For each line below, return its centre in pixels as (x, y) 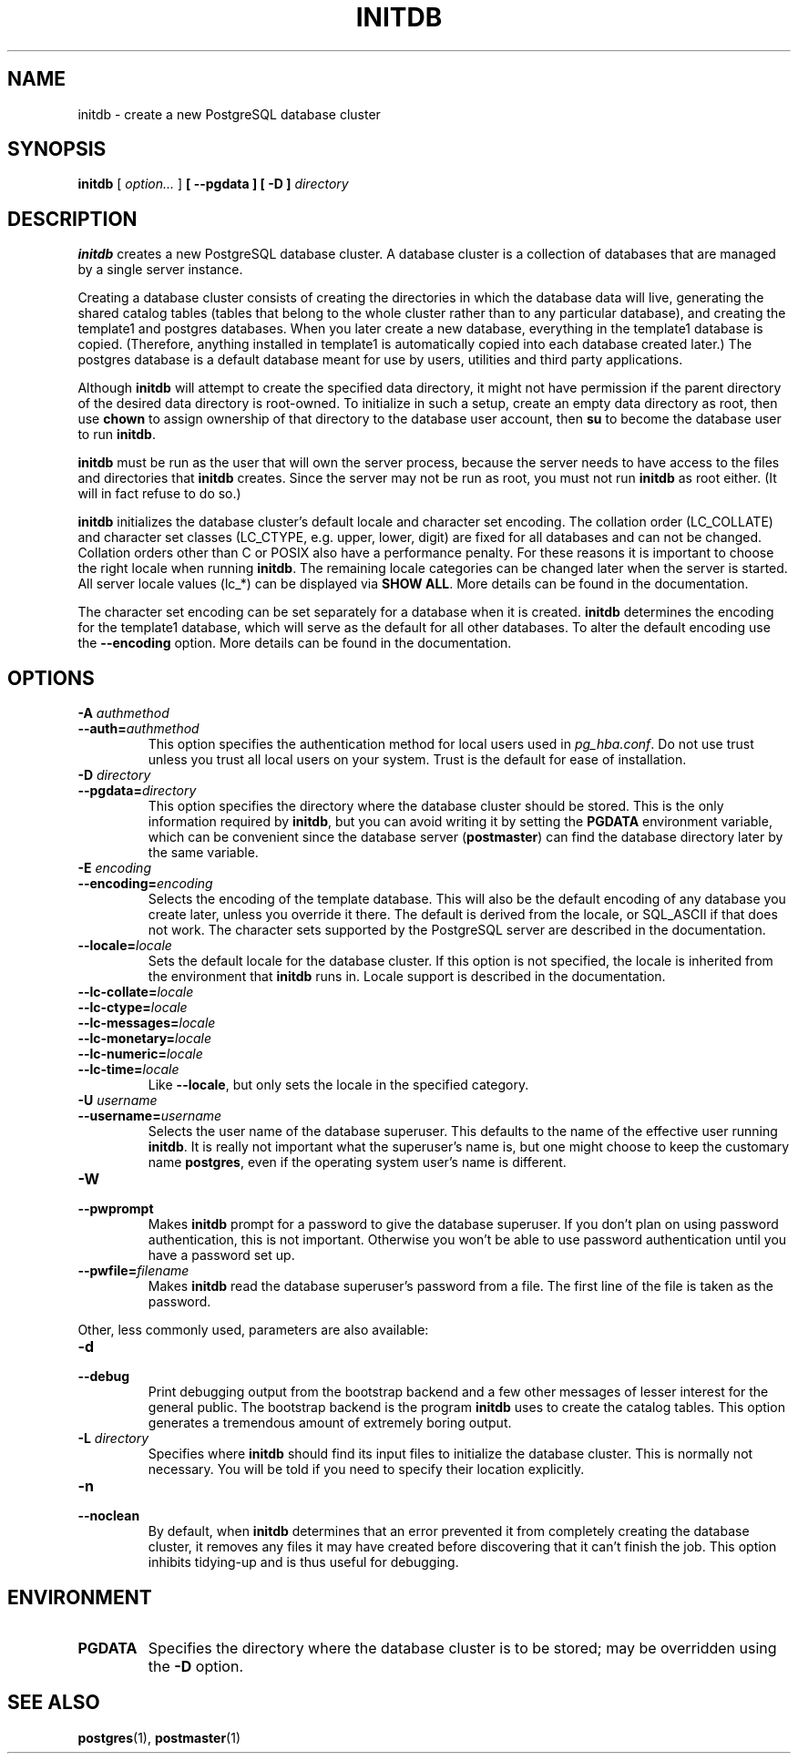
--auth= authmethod (138, 729)
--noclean (109, 1516)
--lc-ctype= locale (133, 1008)
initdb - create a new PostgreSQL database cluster (229, 114)
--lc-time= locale (128, 1070)
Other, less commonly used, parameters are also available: (253, 1330)
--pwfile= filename (133, 1271)
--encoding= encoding (145, 884)
